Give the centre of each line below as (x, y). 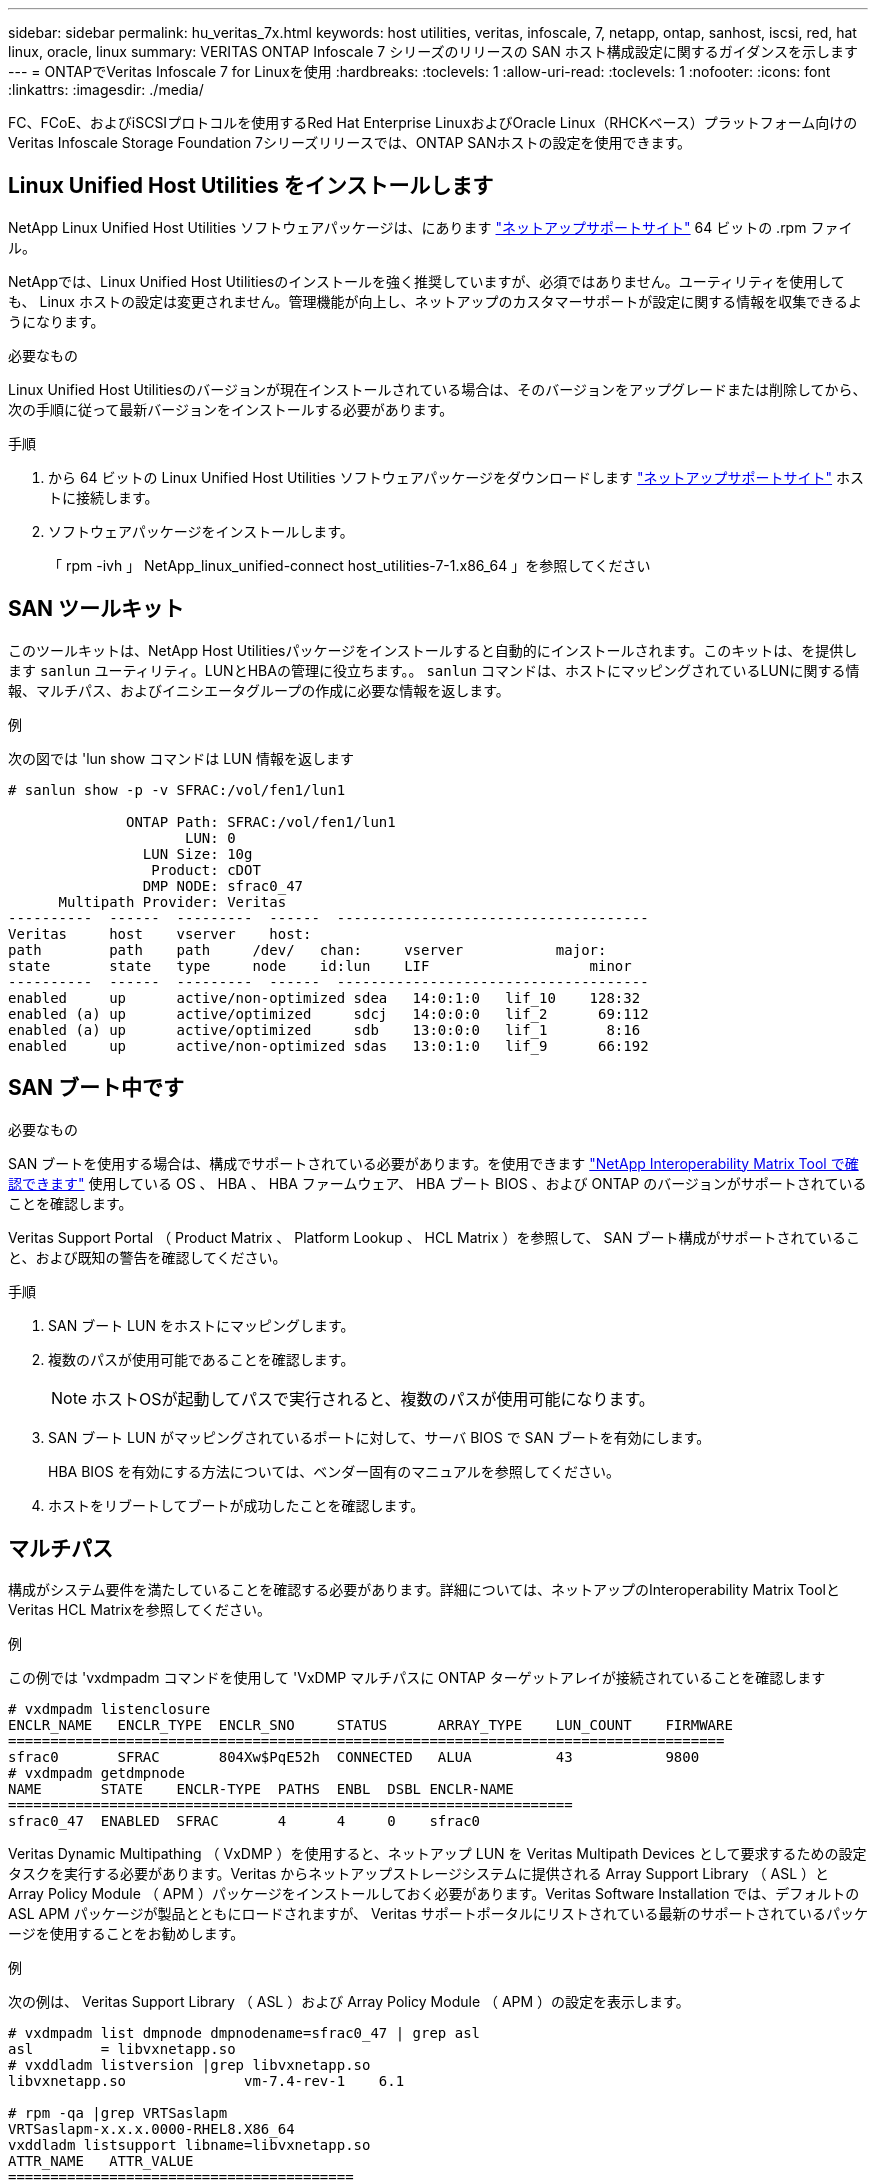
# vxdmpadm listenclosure (109, 1709)
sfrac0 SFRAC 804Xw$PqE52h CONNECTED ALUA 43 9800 (354, 1757)
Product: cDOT (206, 869)
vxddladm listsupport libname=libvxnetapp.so (189, 2145)
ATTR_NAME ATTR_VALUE (101, 2161)
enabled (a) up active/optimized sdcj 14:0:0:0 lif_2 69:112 (328, 1013)
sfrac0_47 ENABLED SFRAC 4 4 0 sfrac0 (244, 1821)
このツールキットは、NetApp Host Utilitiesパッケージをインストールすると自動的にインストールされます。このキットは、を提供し (433, 650)
